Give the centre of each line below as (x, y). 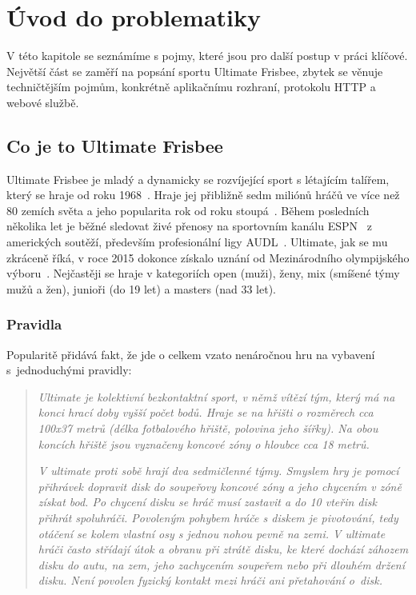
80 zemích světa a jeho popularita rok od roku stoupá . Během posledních (188, 210)
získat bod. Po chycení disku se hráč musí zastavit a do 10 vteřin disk (207, 502)
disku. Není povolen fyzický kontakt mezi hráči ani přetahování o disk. (210, 580)
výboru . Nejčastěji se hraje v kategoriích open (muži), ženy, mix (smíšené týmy (203, 273)
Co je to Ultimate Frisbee (115, 145)
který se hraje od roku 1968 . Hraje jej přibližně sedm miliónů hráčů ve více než (203, 195)
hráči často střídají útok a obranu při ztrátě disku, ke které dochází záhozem (223, 549)
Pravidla (34, 324)
